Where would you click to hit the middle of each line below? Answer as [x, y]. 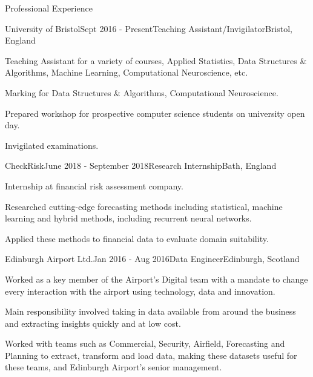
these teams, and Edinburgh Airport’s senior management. [114, 367]
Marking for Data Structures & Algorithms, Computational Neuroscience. [142, 92]
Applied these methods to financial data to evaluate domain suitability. [137, 238]
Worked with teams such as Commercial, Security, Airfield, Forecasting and [145, 343]
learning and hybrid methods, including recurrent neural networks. [128, 218]
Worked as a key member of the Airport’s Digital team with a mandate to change [156, 279]
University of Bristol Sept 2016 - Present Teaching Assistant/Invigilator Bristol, [149, 28]
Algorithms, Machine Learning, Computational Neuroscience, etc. [127, 72]
